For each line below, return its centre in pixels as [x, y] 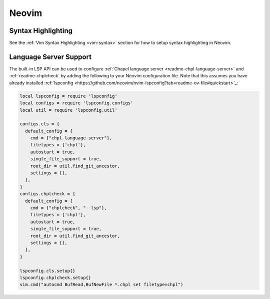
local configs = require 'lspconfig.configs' [76, 103]
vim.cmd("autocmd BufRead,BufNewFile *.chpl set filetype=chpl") [101, 285]
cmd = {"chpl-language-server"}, [71, 138]
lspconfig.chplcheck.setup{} [55, 278]
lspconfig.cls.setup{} [47, 271]
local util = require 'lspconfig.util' [68, 110]
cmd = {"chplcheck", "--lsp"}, [68, 208]
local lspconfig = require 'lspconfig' [68, 96]
